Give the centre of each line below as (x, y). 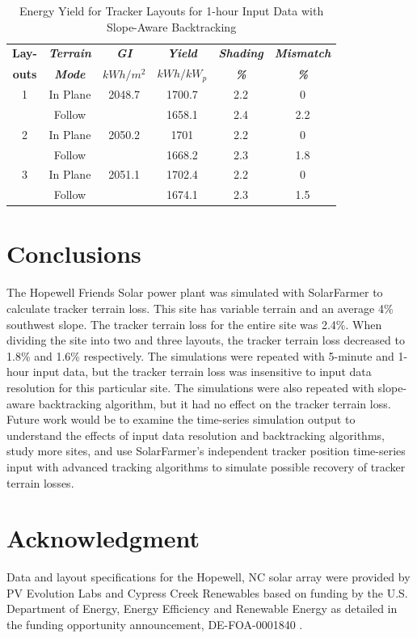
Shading (241, 53)
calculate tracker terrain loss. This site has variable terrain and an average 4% (200, 308)
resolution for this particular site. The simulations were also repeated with (190, 387)
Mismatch (303, 53)
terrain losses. (40, 482)
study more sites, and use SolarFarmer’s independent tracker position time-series (206, 451)
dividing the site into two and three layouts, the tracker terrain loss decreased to (206, 340)
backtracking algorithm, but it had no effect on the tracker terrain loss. (215, 403)
